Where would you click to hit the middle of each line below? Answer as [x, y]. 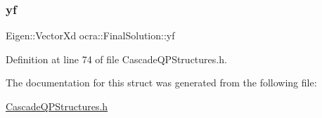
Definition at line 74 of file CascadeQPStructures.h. [116, 59]
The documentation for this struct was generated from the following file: [161, 83]
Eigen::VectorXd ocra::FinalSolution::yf [90, 35]
